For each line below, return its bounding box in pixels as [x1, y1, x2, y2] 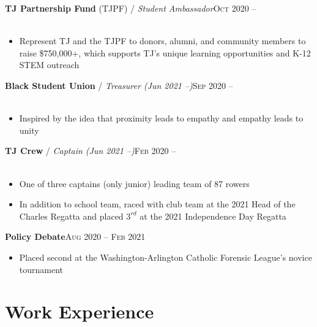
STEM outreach [19, 58, 80, 71]
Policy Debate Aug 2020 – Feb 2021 [5, 230, 146, 243]
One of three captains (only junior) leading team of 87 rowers [19, 177, 250, 190]
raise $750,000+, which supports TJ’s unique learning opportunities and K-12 [19, 46, 311, 59]
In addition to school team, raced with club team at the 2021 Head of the [19, 198, 296, 210]
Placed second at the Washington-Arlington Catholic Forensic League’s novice [19, 250, 312, 263]
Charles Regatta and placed [19, 209, 124, 222]
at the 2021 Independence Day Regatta [140, 209, 286, 222]
